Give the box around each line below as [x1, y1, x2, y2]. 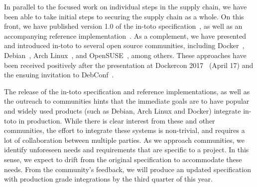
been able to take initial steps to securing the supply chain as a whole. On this [4, 11, 244, 21]
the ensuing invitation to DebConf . [4, 69, 114, 80]
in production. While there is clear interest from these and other [18, 115, 215, 125]
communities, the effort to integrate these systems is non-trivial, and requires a [4, 125, 245, 135]
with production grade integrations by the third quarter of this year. [4, 174, 213, 184]
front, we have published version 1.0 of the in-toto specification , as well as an [4, 21, 243, 31]
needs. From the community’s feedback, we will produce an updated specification [4, 164, 251, 174]
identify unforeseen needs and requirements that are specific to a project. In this [4, 144, 249, 155]
